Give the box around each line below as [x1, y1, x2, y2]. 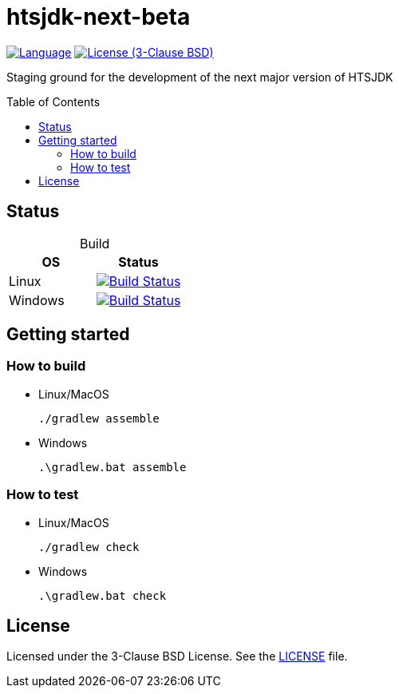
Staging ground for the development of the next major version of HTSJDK [6, 69, 393, 84]
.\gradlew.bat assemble [38, 460, 187, 474]
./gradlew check [38, 540, 140, 553]
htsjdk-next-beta [6, 3, 191, 30]
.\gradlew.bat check [38, 589, 167, 602]
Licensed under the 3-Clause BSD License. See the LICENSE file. [6, 649, 348, 664]
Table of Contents [6, 94, 101, 109]
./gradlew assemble [38, 411, 160, 425]
